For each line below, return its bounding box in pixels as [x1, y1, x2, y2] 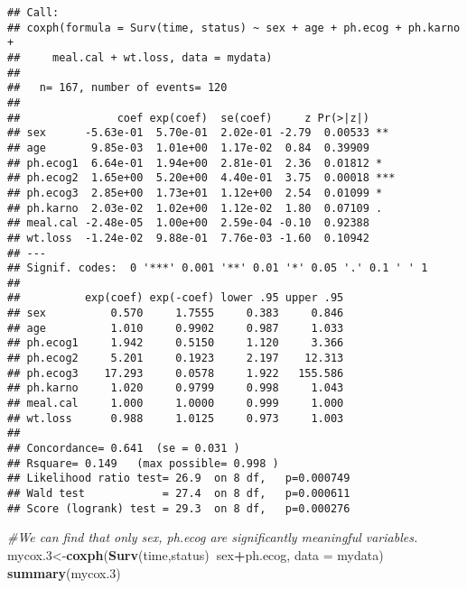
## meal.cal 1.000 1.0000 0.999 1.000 [7, 397, 344, 410]
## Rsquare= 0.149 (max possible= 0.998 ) [7, 456, 279, 470]
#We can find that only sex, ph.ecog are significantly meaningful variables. [7, 528, 418, 547]
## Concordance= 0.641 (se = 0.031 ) [7, 442, 240, 456]
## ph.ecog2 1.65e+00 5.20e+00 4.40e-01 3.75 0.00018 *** [7, 171, 396, 185]
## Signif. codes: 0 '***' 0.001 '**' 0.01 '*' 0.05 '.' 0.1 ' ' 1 [7, 262, 428, 275]
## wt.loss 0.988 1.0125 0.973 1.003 [7, 411, 344, 425]
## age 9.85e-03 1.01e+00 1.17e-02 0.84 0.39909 [7, 141, 369, 154]
